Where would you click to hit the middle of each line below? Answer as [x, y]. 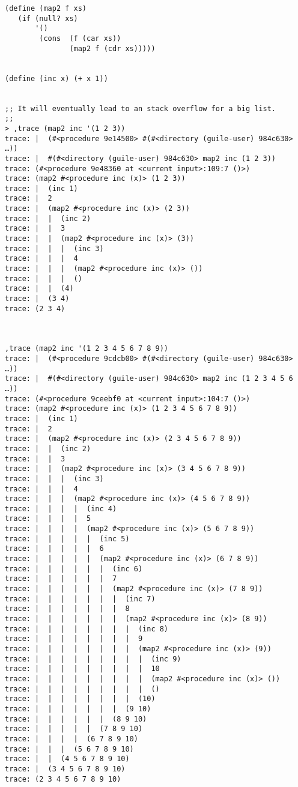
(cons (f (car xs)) [80, 38]
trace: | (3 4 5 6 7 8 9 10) [65, 769]
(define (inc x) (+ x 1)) [56, 78]
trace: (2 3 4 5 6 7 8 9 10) [63, 779]
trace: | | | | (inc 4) [61, 509]
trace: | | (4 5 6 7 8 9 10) [67, 759]
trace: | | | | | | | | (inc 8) [87, 629]
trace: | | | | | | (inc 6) [74, 569]
